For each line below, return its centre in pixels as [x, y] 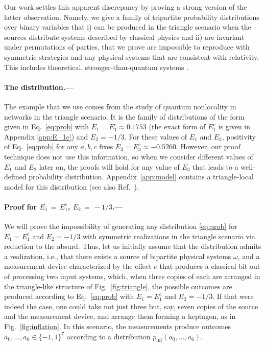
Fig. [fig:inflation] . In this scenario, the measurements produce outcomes [118, 326]
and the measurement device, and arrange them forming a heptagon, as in [120, 316]
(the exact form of [177, 126]
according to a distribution [109, 336]
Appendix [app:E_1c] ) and [46, 136]
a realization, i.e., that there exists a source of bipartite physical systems [118, 256]
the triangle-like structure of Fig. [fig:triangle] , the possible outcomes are [118, 286]
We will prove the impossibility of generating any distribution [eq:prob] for [121, 226]
